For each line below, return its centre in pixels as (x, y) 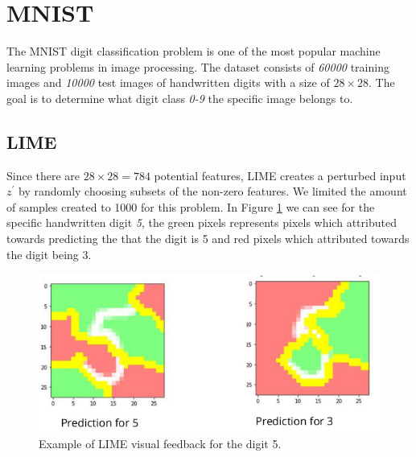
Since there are (43, 175)
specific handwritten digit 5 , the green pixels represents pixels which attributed (202, 222)
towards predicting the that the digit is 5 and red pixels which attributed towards (208, 239)
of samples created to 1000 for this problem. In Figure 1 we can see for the (191, 206)
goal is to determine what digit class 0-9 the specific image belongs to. (180, 98)
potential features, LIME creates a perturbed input (280, 175)
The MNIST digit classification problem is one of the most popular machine (194, 51)
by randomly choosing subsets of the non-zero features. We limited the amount (213, 191)
